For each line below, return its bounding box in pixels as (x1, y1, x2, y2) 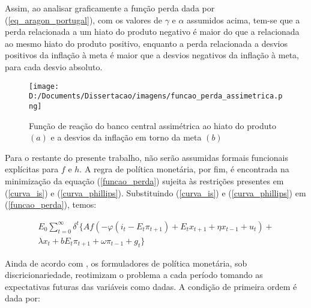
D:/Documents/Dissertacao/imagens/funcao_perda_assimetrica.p (29, 92, 283, 101)
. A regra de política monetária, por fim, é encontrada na (79, 163, 289, 175)
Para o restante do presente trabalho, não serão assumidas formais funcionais (5, 151, 288, 163)
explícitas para (5, 163, 59, 175)
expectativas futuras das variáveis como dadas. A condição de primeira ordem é (5, 280, 297, 292)
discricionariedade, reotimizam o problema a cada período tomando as (5, 268, 263, 281)
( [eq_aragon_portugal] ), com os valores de (5, 13, 163, 26)
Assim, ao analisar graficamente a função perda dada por (5, 2, 215, 14)
